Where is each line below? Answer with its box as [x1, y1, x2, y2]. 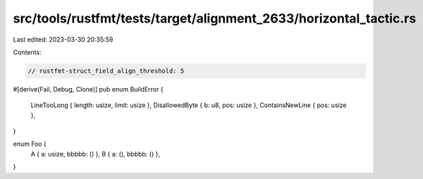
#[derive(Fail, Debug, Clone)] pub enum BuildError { [13, 85, 164, 93]
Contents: [13, 48, 42, 56]
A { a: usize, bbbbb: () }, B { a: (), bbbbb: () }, [30, 149, 160, 158]
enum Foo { [13, 140, 47, 148]
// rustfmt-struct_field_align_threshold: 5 [27, 67, 185, 75]
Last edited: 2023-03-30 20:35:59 [13, 35, 114, 44]
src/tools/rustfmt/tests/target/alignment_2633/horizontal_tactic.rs [13, 11, 417, 26]
